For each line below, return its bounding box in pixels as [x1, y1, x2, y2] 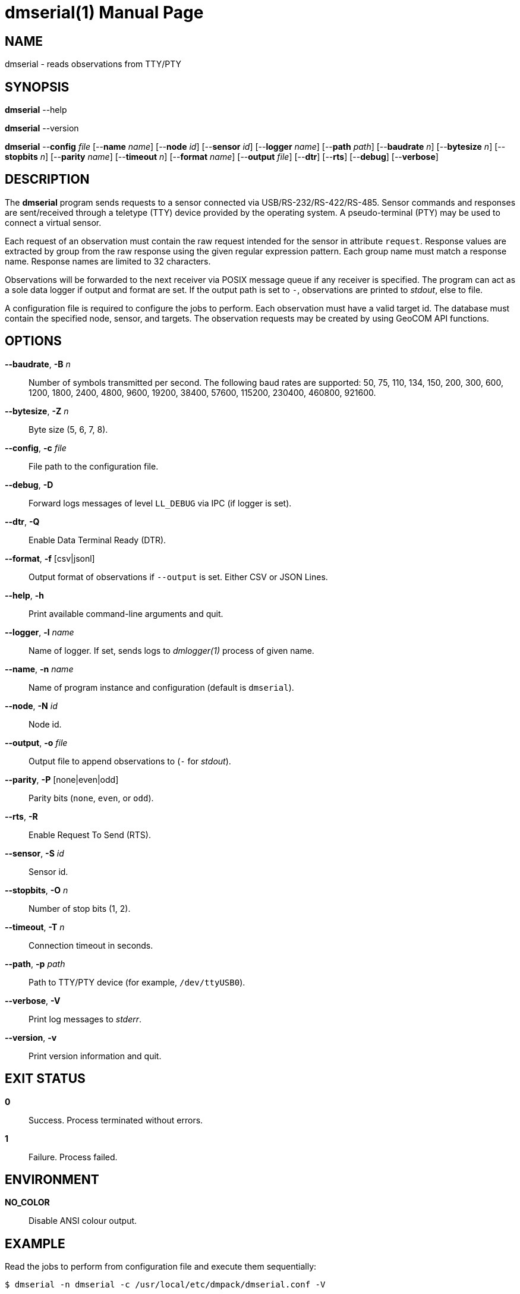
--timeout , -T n [5, 921, 65, 932]
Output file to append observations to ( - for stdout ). [29, 755, 231, 766]
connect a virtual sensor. [5, 217, 102, 228]
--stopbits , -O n [5, 884, 68, 895]
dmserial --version [5, 123, 79, 134]
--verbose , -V [5, 995, 61, 1006]
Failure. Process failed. [29, 1151, 118, 1162]
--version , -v [5, 1032, 57, 1043]
